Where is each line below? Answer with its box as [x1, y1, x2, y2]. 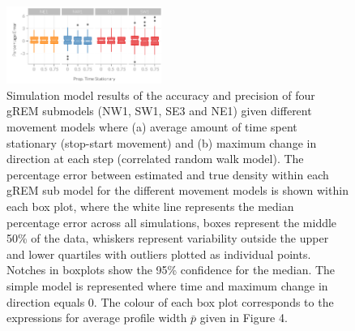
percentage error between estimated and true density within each [6, 165, 329, 183]
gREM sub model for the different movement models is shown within [6, 182, 349, 199]
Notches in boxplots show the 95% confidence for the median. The [6, 261, 336, 278]
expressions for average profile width [6, 309, 187, 326]
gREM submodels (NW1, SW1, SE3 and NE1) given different [6, 102, 312, 119]
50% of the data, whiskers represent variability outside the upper [6, 230, 329, 247]
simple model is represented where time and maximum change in [6, 277, 328, 294]
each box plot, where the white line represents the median [6, 198, 294, 215]
